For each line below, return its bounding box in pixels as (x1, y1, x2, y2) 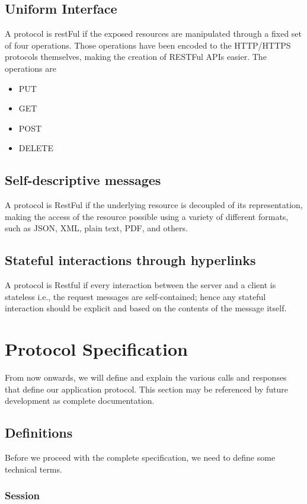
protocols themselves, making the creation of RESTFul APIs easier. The (5, 50, 267, 63)
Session (5, 488, 40, 503)
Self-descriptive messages (5, 171, 161, 189)
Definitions (5, 423, 73, 442)
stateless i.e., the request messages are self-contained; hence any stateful (5, 290, 266, 302)
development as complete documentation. (5, 394, 155, 407)
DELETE (18, 142, 53, 154)
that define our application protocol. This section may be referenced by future (5, 382, 288, 395)
